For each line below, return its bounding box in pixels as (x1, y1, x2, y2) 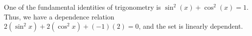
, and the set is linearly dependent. (138, 21, 243, 31)
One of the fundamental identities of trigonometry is (4, 2, 161, 12)
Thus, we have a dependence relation (4, 11, 115, 21)
